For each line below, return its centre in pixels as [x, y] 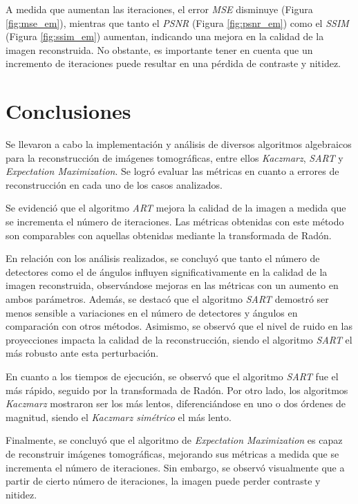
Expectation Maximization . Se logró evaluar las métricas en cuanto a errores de [172, 171]
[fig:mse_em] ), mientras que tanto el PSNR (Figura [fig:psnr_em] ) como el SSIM [177, 22]
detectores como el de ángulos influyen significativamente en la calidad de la [167, 271]
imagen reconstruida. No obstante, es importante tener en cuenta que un [159, 49]
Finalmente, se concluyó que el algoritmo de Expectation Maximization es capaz [174, 440]
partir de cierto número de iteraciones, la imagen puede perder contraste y [163, 481]
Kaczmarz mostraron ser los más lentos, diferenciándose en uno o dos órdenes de [176, 403]
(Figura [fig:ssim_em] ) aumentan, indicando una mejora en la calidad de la [165, 36]
